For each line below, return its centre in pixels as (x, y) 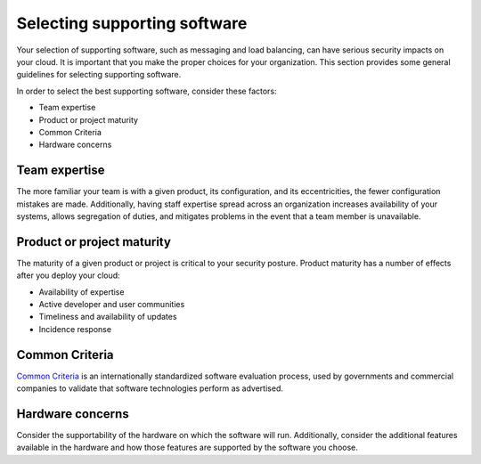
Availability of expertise (82, 292)
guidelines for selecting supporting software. (99, 75)
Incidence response (75, 329)
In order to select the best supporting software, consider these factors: (147, 91)
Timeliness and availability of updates (108, 317)
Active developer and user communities (112, 305)
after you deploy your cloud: (68, 275)
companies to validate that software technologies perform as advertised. (150, 388)
